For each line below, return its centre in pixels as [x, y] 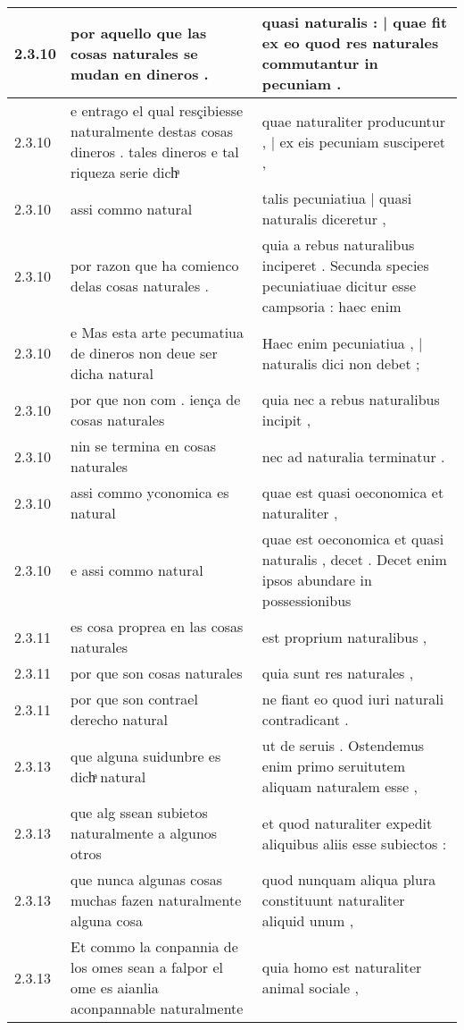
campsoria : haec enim [331, 306]
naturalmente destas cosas [152, 131]
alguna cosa [107, 920]
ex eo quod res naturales [350, 42]
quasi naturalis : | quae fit [355, 22]
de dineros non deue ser [144, 353]
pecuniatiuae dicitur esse [339, 286]
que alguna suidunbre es [146, 756]
